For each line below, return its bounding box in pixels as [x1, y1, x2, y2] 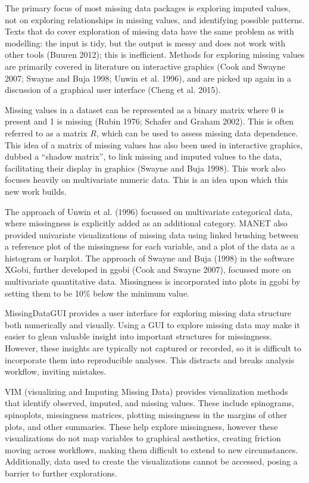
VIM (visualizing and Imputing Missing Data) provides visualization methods [5, 385, 288, 397]
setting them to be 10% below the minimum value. [5, 286, 189, 299]
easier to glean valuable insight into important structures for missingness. [5, 330, 272, 342]
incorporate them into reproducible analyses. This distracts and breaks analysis [5, 353, 295, 366]
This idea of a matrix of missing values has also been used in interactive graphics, [5, 138, 303, 151]
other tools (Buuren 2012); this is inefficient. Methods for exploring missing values [5, 48, 305, 61]
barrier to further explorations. [5, 466, 117, 479]
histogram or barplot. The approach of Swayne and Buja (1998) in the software [5, 251, 294, 264]
